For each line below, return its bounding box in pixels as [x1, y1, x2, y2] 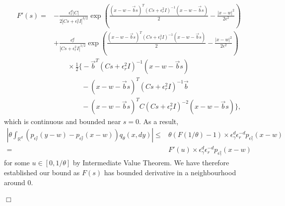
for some [4, 157, 30, 168]
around [4, 177, 25, 187]
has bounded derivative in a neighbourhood [104, 167, 236, 178]
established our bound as [4, 167, 80, 178]
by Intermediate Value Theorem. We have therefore [72, 157, 229, 168]
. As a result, [139, 116, 179, 126]
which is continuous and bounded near [4, 116, 121, 126]
